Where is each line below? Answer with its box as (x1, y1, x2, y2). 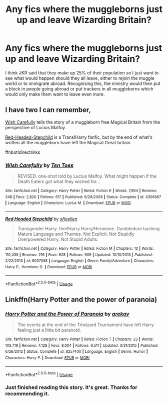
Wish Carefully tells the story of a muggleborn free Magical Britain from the (5, 119, 160, 125)
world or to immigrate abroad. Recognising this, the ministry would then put (5, 80, 161, 86)
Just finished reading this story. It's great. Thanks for (5, 384, 137, 391)
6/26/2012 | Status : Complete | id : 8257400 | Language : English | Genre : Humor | (5, 349, 148, 354)
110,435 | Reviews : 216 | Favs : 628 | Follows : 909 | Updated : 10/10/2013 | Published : (5, 252, 153, 257)
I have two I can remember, (5, 106, 91, 114)
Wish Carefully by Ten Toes (5, 162, 74, 169)
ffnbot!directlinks (5, 149, 40, 155)
